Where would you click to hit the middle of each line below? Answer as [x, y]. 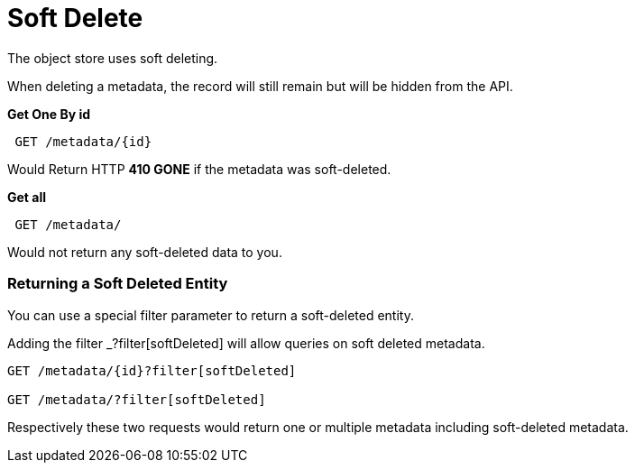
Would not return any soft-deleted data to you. [145, 252]
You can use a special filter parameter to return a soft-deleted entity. [211, 315]
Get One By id [49, 114]
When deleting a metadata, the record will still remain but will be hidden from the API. [260, 86]
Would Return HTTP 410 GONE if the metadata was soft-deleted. [199, 169]
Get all [27, 197]
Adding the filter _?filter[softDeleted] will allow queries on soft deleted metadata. [246, 343]
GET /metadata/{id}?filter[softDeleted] [152, 370]
